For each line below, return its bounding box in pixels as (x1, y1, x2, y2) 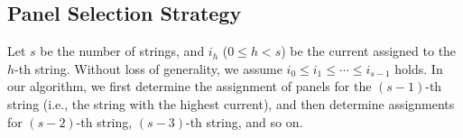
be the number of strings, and (40, 41, 205, 60)
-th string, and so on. (186, 112, 303, 131)
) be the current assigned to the (281, 41, 457, 60)
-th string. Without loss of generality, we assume (14, 59, 282, 78)
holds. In (394, 59, 443, 78)
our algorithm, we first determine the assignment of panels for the (7, 77, 372, 96)
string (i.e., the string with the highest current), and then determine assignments (7, 94, 455, 113)
